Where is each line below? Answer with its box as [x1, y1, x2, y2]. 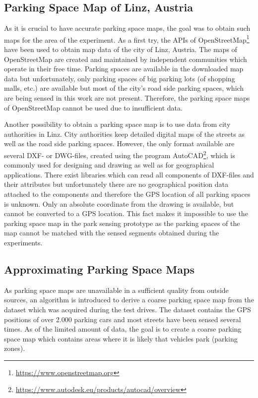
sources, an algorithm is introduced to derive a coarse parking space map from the [4, 294, 254, 305]
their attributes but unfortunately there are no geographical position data [4, 179, 228, 189]
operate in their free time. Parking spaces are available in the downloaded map [4, 63, 244, 74]
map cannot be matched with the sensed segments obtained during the [4, 227, 219, 238]
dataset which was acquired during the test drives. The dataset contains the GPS [4, 304, 251, 314]
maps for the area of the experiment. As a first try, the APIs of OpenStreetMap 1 [4, 33, 250, 45]
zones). [4, 343, 25, 353]
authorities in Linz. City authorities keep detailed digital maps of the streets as [4, 128, 245, 139]
